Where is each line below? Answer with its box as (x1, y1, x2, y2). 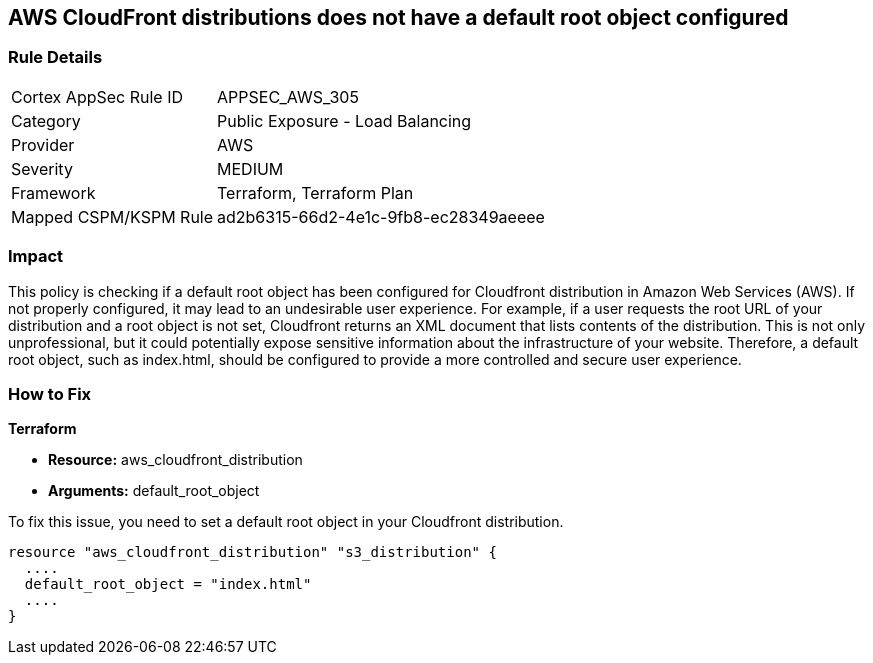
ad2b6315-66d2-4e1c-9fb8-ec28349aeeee (217, 206, 545, 227)
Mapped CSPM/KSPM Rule (11, 206, 214, 227)
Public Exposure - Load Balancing (217, 110, 472, 131)
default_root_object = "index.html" (24, 576, 312, 593)
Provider (11, 134, 75, 155)
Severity (11, 158, 73, 179)
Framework (11, 182, 96, 203)
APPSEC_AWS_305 (217, 86, 359, 107)
